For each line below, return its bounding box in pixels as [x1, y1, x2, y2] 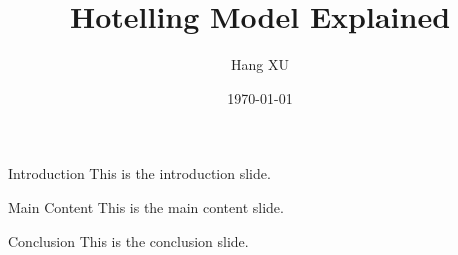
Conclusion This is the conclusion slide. [8, 230, 249, 251]
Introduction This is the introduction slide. [8, 163, 271, 184]
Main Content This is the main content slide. [8, 196, 284, 217]
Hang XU [231, 54, 289, 75]
